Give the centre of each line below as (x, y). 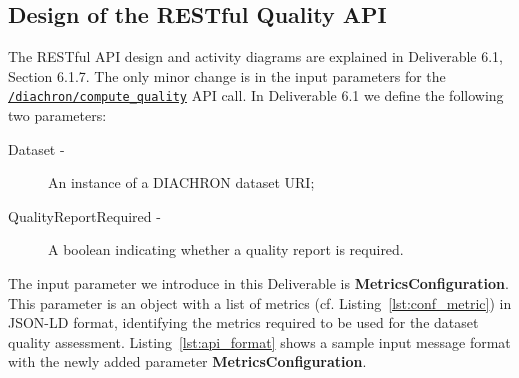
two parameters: (57, 115)
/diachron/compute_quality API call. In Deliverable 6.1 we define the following (256, 95)
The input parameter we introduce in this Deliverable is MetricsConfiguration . (258, 283)
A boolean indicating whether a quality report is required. (226, 249)
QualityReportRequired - (84, 215)
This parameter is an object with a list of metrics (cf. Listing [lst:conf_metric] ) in (260, 302)
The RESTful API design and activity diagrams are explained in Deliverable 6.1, (255, 56)
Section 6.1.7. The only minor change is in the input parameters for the (227, 75)
